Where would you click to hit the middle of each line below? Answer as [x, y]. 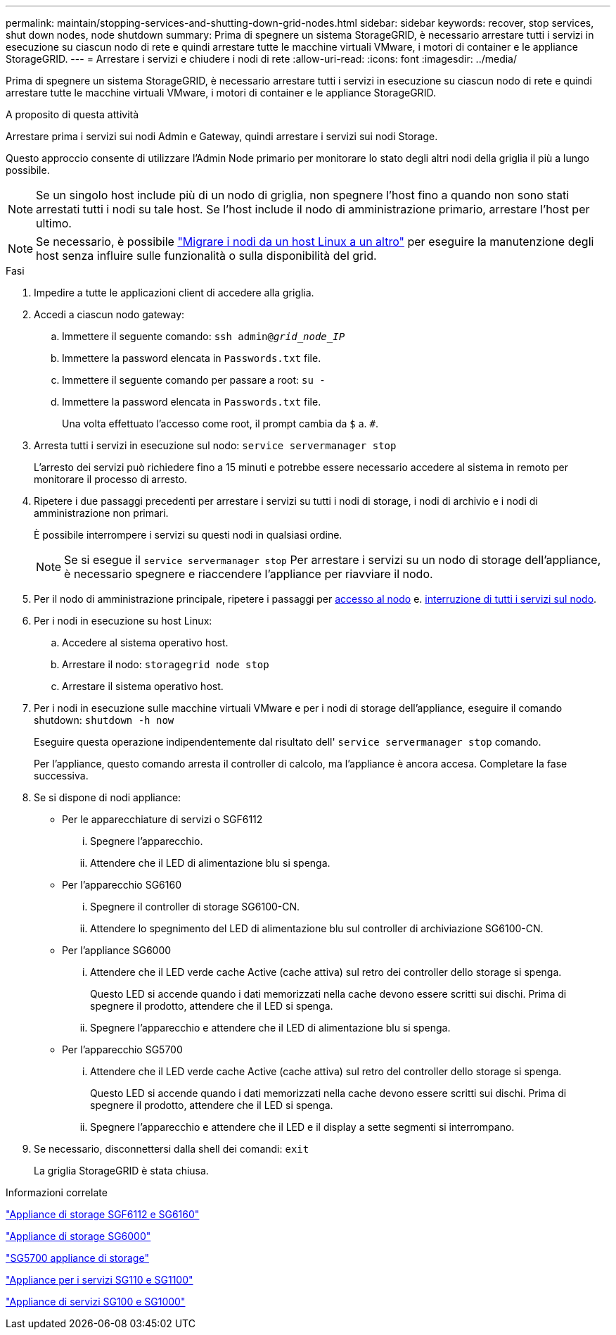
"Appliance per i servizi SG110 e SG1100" [100, 1280]
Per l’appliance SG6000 [117, 950]
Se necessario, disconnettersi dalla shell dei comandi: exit [172, 1149]
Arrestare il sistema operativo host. [143, 686]
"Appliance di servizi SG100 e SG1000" [96, 1302]
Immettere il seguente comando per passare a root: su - [194, 380]
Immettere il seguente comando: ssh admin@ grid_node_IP [204, 336]
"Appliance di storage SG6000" [78, 1236]
